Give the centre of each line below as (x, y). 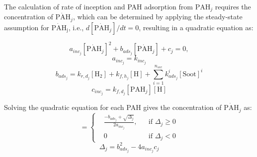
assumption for (27, 27)
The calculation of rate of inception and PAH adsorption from (98, 6)
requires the (233, 6)
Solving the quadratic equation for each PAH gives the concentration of (113, 107)
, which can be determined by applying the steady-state (158, 17)
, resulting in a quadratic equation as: (196, 27)
